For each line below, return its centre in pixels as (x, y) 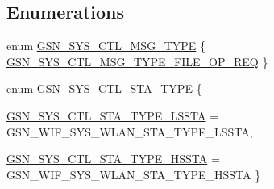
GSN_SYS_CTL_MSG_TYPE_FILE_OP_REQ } (137, 61)
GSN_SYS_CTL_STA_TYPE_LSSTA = (113, 115)
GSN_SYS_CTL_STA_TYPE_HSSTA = (113, 159)
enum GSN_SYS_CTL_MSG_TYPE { (106, 46)
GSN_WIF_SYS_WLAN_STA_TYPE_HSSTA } (134, 174)
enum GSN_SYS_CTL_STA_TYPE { (104, 88)
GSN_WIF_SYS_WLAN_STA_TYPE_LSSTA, (130, 131)
